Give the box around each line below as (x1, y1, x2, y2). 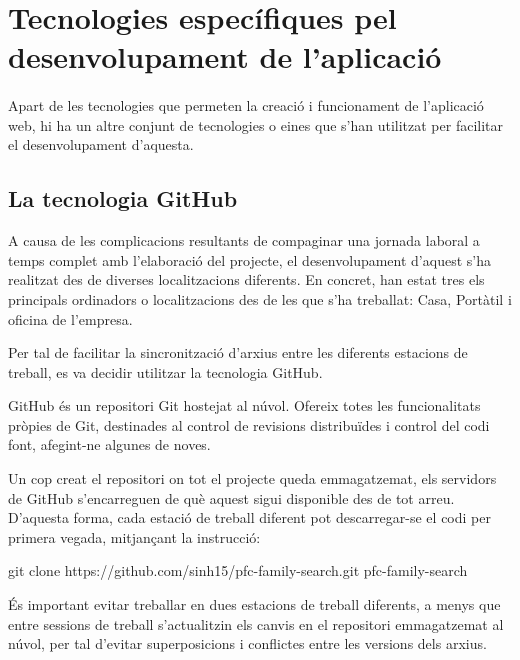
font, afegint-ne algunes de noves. (8, 434, 211, 455)
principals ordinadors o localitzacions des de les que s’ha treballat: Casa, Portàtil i (8, 288, 512, 309)
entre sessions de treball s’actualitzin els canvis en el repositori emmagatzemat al (8, 613, 504, 634)
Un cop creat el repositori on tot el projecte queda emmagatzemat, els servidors (8, 468, 497, 489)
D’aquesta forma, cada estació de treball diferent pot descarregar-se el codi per (8, 507, 491, 528)
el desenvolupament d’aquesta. (8, 134, 194, 155)
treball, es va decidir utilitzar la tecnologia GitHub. (8, 361, 323, 382)
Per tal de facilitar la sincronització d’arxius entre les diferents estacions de (8, 342, 468, 363)
